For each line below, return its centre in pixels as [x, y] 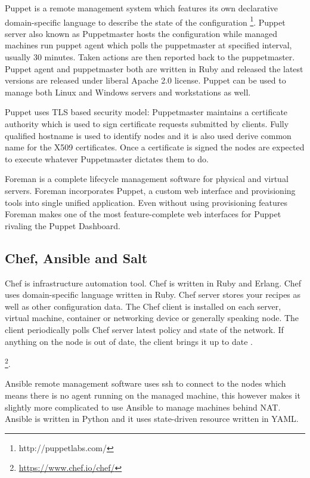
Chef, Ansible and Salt [76, 257]
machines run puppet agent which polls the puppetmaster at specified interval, [148, 45]
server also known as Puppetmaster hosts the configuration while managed [141, 33]
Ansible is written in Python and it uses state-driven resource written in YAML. [152, 419]
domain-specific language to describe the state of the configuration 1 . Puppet [145, 21]
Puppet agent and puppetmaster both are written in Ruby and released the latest [154, 68]
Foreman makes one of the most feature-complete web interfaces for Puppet [143, 214]
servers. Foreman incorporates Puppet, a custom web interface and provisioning [150, 190]
